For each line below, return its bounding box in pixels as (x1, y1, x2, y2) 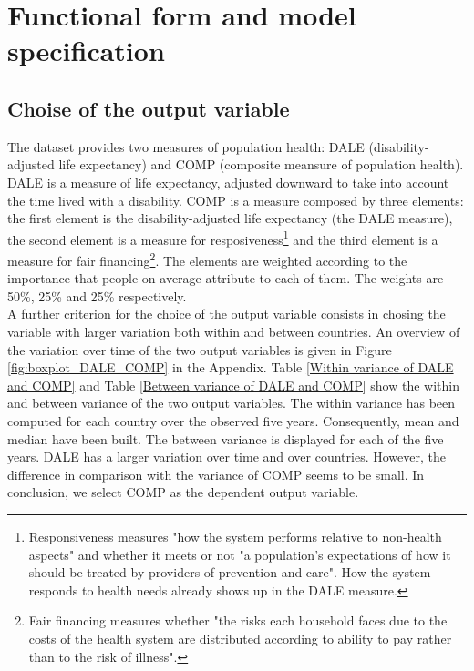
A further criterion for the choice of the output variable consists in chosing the (7, 304, 446, 323)
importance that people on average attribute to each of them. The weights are (7, 269, 444, 288)
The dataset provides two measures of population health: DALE (7, 137, 365, 156)
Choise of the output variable (7, 94, 290, 122)
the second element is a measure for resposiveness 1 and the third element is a (7, 227, 438, 249)
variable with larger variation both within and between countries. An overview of (7, 322, 460, 341)
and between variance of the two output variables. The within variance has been (7, 393, 456, 412)
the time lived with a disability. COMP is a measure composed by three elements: (7, 190, 464, 209)
